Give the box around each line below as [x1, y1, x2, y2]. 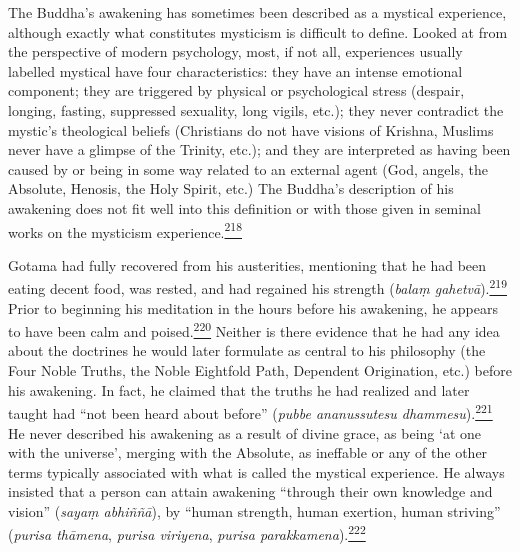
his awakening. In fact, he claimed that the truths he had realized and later [8, 379, 470, 400]
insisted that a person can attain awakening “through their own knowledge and [8, 481, 493, 502]
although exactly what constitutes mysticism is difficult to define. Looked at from [8, 21, 508, 42]
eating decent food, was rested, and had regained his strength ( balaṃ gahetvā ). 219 [8, 275, 507, 299]
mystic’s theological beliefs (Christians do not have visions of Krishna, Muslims [8, 119, 494, 140]
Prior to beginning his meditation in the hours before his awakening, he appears [8, 297, 498, 318]
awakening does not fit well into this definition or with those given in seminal [8, 197, 481, 218]
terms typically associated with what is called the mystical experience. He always [8, 461, 505, 482]
